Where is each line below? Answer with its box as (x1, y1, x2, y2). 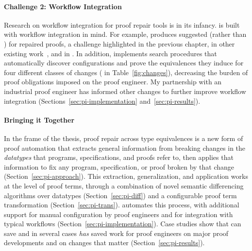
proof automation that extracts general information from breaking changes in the (4, 142, 246, 153)
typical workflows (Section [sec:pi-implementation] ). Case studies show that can (4, 219, 241, 229)
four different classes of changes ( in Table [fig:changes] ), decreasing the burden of (4, 67, 248, 77)
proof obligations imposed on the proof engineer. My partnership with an (4, 77, 222, 87)
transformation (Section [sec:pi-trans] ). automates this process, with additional (4, 200, 239, 210)
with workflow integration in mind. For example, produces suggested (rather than (4, 29, 247, 39)
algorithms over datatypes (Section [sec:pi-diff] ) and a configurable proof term (4, 190, 237, 200)
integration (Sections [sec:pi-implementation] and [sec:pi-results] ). (4, 95, 201, 106)
